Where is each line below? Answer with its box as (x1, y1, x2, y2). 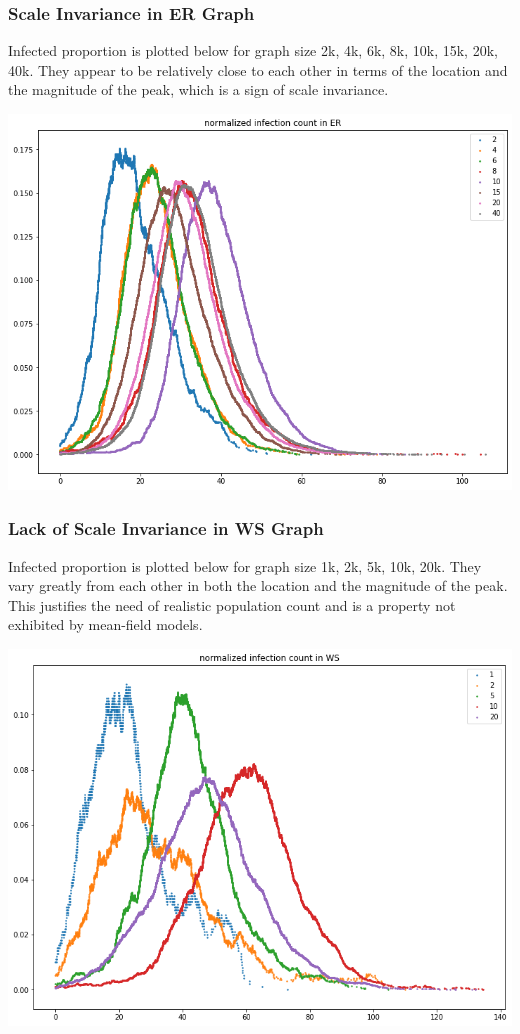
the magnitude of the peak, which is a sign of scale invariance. (8, 79, 389, 100)
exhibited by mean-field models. (8, 614, 203, 635)
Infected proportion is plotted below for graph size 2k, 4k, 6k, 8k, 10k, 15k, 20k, (8, 40, 498, 61)
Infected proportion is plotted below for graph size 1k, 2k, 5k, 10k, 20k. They (8, 555, 482, 576)
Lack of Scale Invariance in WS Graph (8, 516, 324, 541)
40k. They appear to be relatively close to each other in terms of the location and (8, 59, 508, 80)
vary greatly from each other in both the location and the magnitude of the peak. (8, 575, 508, 596)
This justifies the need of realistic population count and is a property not (8, 594, 456, 615)
